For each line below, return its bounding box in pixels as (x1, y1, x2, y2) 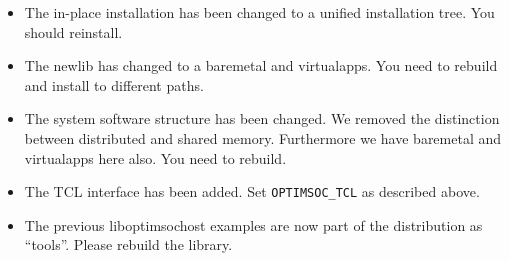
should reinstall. (24, 21, 123, 42)
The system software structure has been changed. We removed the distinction (24, 108, 500, 129)
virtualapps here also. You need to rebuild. (24, 147, 287, 168)
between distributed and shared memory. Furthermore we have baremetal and (24, 127, 502, 148)
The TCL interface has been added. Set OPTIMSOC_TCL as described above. (24, 181, 480, 202)
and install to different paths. (24, 74, 204, 95)
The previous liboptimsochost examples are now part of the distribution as (24, 214, 483, 235)
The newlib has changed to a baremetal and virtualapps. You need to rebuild (24, 55, 498, 76)
